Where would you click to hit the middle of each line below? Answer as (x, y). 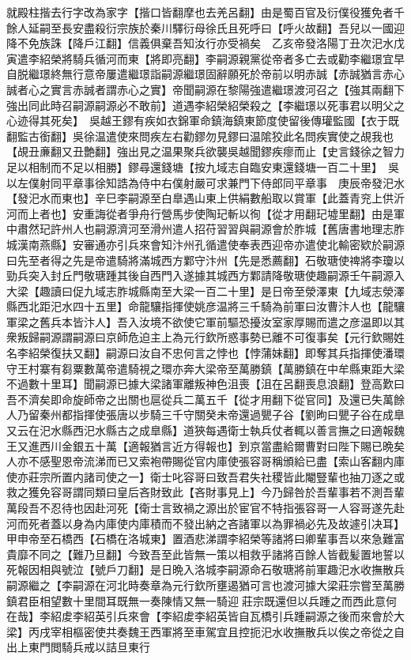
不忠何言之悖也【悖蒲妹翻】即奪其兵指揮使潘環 (283, 353)
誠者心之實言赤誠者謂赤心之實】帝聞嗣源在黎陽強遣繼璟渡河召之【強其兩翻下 (205, 89)
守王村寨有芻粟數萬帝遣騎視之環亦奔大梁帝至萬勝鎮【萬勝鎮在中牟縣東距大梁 (205, 368)
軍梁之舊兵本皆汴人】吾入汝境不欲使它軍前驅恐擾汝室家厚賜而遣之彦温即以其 (205, 321)
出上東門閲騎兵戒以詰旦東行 (78, 647)
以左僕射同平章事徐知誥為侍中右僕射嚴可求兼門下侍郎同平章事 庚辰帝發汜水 (205, 182)
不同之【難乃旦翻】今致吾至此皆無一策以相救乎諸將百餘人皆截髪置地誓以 (216, 554)
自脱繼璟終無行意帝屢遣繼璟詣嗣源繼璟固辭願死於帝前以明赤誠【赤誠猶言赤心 (205, 74)
